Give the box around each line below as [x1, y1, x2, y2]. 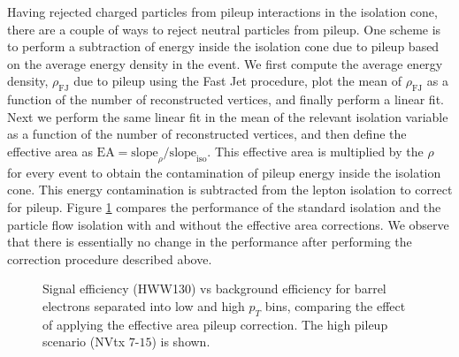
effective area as [7, 141, 93, 160]
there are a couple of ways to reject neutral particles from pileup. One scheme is [7, 19, 441, 38]
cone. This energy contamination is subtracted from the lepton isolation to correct [7, 180, 453, 199]
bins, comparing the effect [264, 296, 406, 315]
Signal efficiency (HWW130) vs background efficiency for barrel [42, 279, 386, 298]
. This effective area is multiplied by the [207, 141, 424, 160]
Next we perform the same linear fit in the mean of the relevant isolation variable [7, 107, 448, 125]
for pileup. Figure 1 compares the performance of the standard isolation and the [7, 197, 441, 216]
